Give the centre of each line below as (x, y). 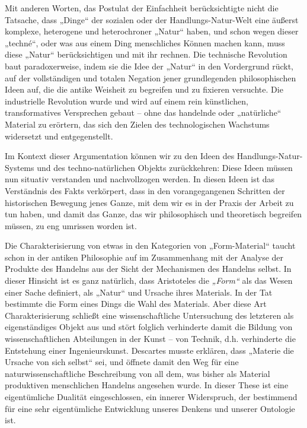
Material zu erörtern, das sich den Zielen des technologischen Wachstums (137, 124)
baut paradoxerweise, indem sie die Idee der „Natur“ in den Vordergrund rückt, (149, 66)
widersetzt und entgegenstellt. (59, 136)
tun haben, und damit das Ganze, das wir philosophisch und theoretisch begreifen (153, 214)
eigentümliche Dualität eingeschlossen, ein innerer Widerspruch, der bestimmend (151, 397)
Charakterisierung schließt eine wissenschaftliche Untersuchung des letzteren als (149, 315)
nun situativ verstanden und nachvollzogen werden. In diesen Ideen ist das (140, 179)
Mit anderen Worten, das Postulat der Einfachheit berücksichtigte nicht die (142, 8)
